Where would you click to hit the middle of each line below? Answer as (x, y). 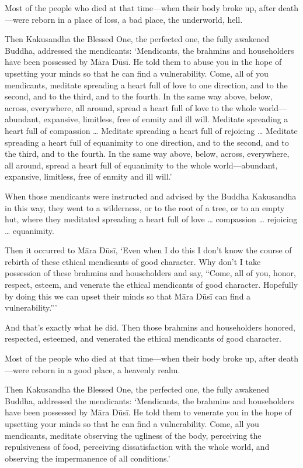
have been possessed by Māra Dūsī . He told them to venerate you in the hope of (148, 412)
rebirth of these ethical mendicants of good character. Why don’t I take (133, 261)
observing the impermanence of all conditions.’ (88, 458)
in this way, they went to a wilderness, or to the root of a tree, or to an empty (145, 207)
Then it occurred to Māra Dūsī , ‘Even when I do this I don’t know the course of (148, 250)
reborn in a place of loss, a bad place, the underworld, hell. (137, 19)
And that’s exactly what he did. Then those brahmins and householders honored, (150, 327)
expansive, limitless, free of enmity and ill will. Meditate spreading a (166, 119)
